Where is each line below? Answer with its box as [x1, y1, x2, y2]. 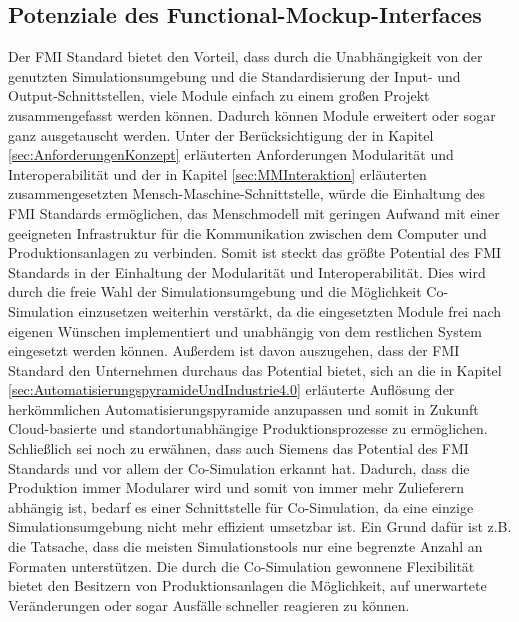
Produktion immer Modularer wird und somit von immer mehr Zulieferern [8, 477, 465, 498]
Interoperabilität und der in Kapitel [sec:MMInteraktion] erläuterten [8, 163, 427, 184]
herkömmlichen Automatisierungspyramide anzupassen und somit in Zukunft [8, 398, 479, 419]
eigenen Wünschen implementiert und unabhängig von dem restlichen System [8, 320, 482, 341]
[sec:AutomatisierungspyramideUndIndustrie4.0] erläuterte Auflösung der [8, 379, 455, 400]
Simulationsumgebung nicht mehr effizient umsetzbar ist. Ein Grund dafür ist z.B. [8, 516, 512, 537]
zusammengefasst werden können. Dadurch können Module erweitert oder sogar [8, 104, 496, 125]
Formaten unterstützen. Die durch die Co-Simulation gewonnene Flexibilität [8, 555, 475, 576]
